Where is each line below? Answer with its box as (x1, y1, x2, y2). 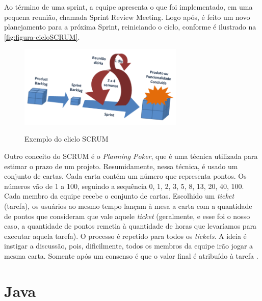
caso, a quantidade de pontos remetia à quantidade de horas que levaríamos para (4, 221, 257, 231)
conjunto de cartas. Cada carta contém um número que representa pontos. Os (4, 171, 247, 181)
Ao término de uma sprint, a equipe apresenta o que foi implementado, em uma (4, 2, 253, 12)
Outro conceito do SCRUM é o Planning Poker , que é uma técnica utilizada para (4, 150, 258, 161)
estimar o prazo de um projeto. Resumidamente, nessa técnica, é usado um (4, 160, 238, 171)
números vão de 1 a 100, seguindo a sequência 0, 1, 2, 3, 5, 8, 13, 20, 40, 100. (4, 180, 244, 191)
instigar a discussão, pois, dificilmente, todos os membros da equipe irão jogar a (4, 240, 253, 251)
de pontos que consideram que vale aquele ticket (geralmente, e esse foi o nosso (4, 210, 250, 221)
